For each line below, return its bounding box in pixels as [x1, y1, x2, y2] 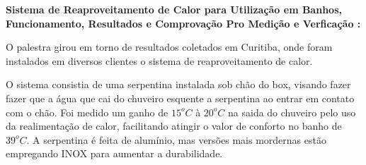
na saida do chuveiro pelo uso [228, 104, 356, 119]
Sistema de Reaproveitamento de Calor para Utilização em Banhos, [6, 2, 342, 16]
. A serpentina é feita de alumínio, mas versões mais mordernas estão [26, 132, 326, 147]
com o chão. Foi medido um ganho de [6, 104, 168, 119]
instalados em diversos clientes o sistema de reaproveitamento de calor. [6, 53, 313, 68]
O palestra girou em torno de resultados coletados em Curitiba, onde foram [6, 39, 333, 54]
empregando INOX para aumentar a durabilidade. [6, 146, 223, 161]
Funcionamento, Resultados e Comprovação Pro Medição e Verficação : [6, 16, 361, 30]
